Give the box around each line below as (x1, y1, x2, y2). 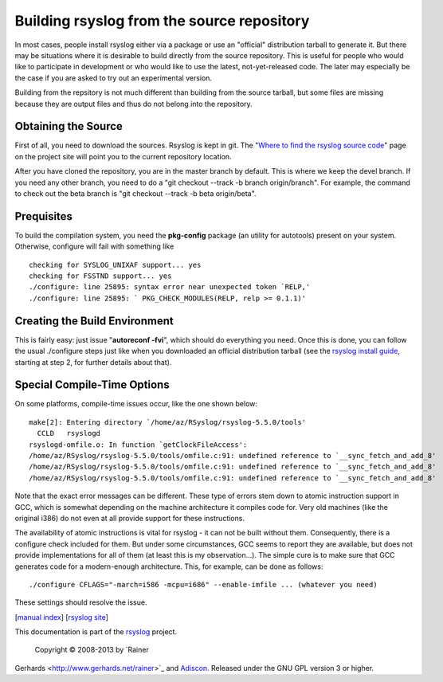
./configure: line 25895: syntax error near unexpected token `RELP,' (29, 283, 311, 292)
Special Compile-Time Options (14, 378, 171, 392)
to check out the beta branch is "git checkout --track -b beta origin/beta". (14, 188, 257, 198)
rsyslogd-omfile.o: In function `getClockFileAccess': (29, 440, 248, 449)
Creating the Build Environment (14, 314, 174, 327)
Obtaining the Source (14, 120, 123, 133)
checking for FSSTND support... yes (29, 272, 172, 280)
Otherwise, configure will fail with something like (14, 241, 174, 251)
